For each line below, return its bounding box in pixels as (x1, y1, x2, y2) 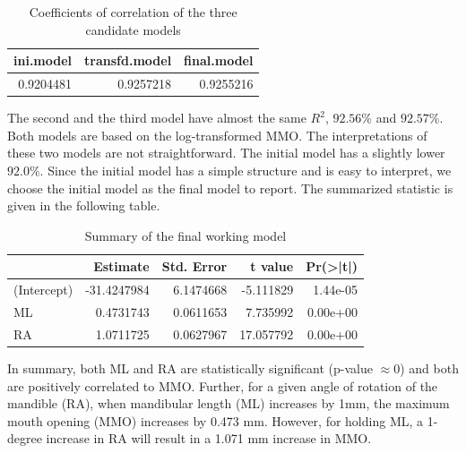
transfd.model (84, 51, 172, 70)
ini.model (13, 51, 73, 70)
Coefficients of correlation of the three (29, 3, 237, 21)
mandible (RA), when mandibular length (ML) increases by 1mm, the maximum (7, 394, 450, 413)
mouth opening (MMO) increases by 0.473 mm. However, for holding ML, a (7, 411, 424, 430)
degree (7, 429, 42, 448)
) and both (400, 358, 459, 377)
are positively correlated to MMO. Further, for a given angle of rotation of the (7, 376, 438, 395)
